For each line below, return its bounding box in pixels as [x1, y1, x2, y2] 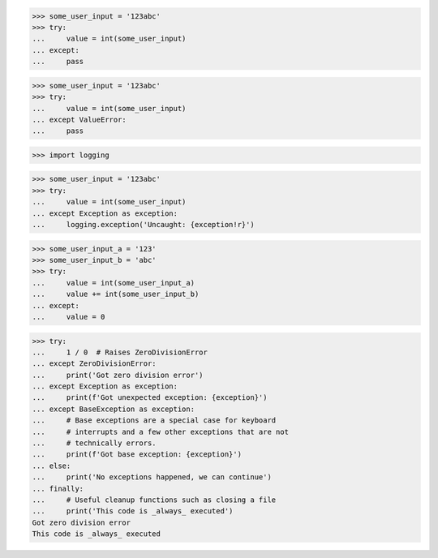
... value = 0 [32, 312, 105, 321]
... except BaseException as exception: [32, 404, 195, 414]
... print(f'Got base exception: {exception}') [32, 450, 243, 459]
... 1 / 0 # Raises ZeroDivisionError [32, 347, 208, 357]
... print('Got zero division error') [32, 370, 204, 380]
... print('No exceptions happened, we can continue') [32, 473, 272, 482]
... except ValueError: [32, 114, 127, 124]
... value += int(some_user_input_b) [32, 290, 200, 299]
